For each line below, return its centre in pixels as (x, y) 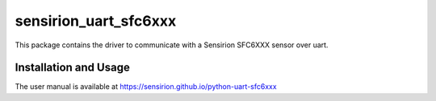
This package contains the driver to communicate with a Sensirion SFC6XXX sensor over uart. (172, 45)
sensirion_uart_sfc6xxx (96, 21)
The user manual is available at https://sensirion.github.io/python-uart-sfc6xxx (146, 87)
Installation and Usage (73, 68)
